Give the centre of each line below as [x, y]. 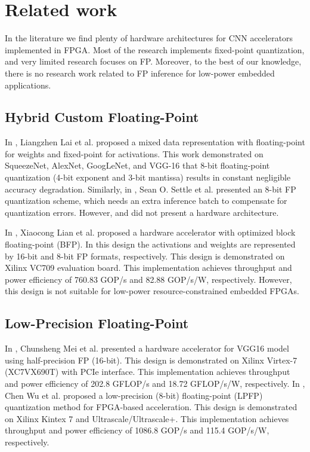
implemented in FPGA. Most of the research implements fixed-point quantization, [155, 49]
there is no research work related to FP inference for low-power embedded [140, 73]
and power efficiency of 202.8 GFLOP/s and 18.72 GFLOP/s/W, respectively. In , [155, 383]
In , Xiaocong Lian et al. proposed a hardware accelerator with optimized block [150, 232]
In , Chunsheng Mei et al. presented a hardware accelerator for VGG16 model [147, 348]
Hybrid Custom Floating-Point [102, 117]
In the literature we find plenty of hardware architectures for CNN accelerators [149, 38]
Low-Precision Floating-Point [97, 323]
